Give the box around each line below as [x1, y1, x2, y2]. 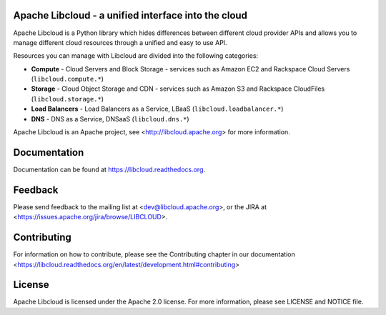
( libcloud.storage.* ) [31, 94, 104, 103]
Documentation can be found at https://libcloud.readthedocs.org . [13, 165, 206, 174]
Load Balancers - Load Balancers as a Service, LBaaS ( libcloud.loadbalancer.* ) [31, 104, 284, 114]
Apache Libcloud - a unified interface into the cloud [13, 9, 248, 21]
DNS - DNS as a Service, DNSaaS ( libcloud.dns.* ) [31, 114, 189, 123]
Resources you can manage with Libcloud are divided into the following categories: [13, 51, 259, 60]
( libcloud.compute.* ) [31, 75, 104, 84]
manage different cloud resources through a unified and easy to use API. [13, 38, 228, 46]
